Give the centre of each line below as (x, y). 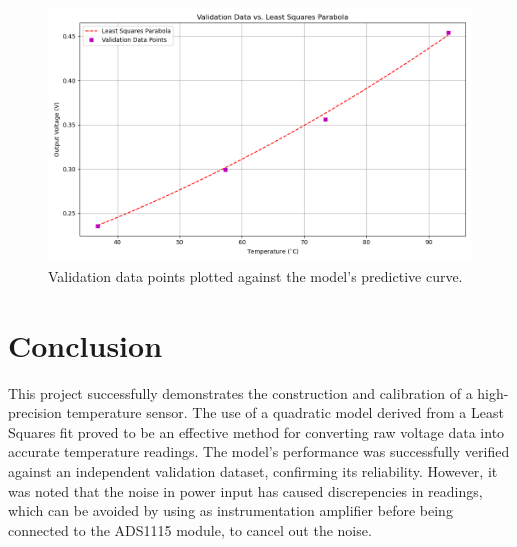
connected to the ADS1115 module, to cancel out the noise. (190, 529)
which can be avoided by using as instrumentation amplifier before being (230, 510)
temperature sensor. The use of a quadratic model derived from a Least (285, 412)
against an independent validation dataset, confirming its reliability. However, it (253, 471)
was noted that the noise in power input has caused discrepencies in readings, (245, 490)
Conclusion (85, 344)
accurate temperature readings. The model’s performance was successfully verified (259, 451)
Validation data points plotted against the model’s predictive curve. (255, 275)
